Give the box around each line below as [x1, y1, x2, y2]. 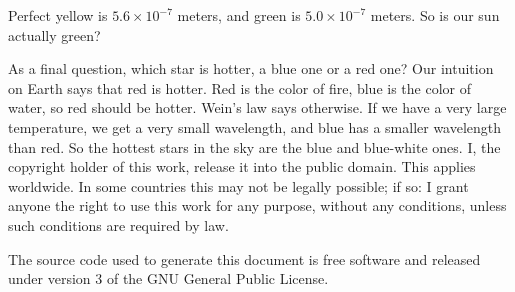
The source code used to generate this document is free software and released [8, 248, 481, 269]
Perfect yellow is [8, 5, 108, 25]
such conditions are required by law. [8, 214, 229, 235]
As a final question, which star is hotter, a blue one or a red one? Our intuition [8, 58, 494, 79]
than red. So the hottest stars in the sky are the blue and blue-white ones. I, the [8, 136, 501, 157]
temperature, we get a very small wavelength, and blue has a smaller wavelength [8, 116, 502, 137]
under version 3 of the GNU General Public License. [8, 268, 329, 289]
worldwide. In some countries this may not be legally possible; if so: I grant [8, 175, 469, 196]
